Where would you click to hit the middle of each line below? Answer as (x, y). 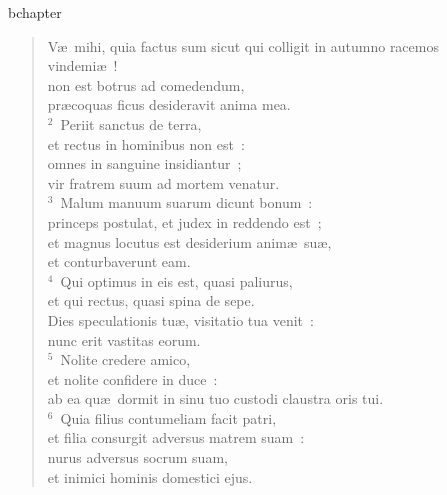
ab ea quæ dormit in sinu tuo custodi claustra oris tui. (215, 398)
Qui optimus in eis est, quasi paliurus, (176, 280)
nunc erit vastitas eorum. (124, 339)
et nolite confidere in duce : (132, 378)
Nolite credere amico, (125, 359)
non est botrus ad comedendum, (146, 84)
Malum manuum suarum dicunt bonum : (186, 202)
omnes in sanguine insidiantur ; (144, 163)
